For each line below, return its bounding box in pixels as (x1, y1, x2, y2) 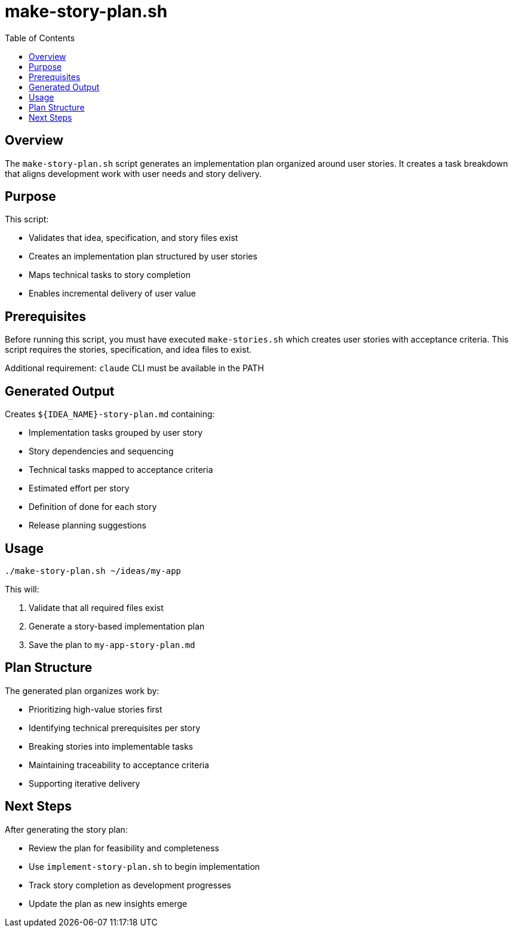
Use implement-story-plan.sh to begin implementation (29, 861, 260, 872)
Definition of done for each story (29, 502, 157, 512)
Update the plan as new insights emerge (29, 898, 188, 909)
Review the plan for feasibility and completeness (29, 842, 219, 853)
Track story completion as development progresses (29, 879, 231, 890)
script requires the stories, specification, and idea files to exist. (5, 344, 252, 355)
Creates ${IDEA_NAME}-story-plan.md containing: (5, 409, 215, 420)
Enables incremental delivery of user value (29, 288, 196, 299)
